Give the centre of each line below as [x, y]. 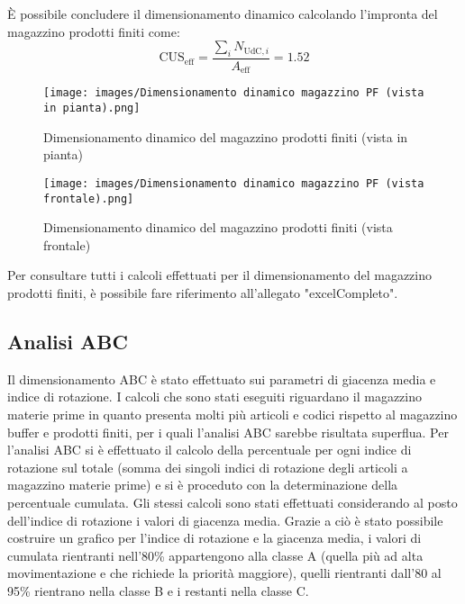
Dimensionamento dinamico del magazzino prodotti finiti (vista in [226, 136]
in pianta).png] [92, 108]
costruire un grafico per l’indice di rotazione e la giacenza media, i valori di [214, 538]
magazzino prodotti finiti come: [94, 31]
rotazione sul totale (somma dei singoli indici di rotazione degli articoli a [208, 467]
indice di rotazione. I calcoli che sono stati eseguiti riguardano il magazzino [214, 397]
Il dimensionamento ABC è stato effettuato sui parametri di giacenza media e [222, 379]
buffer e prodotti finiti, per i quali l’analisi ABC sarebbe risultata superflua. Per [228, 432]
